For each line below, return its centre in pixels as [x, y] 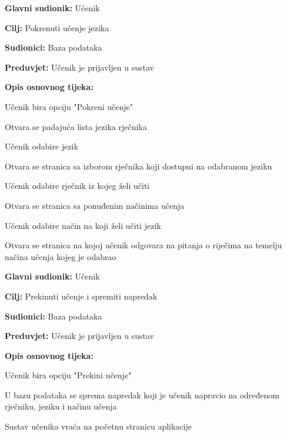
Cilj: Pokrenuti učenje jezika [57, 27]
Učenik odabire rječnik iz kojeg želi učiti [77, 186]
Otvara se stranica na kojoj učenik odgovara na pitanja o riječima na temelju [143, 245]
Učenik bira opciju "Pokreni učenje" [69, 106]
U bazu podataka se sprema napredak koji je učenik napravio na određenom [142, 395]
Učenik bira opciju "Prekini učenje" [68, 375]
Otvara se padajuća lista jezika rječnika [76, 126]
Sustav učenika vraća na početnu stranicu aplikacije [98, 426]
